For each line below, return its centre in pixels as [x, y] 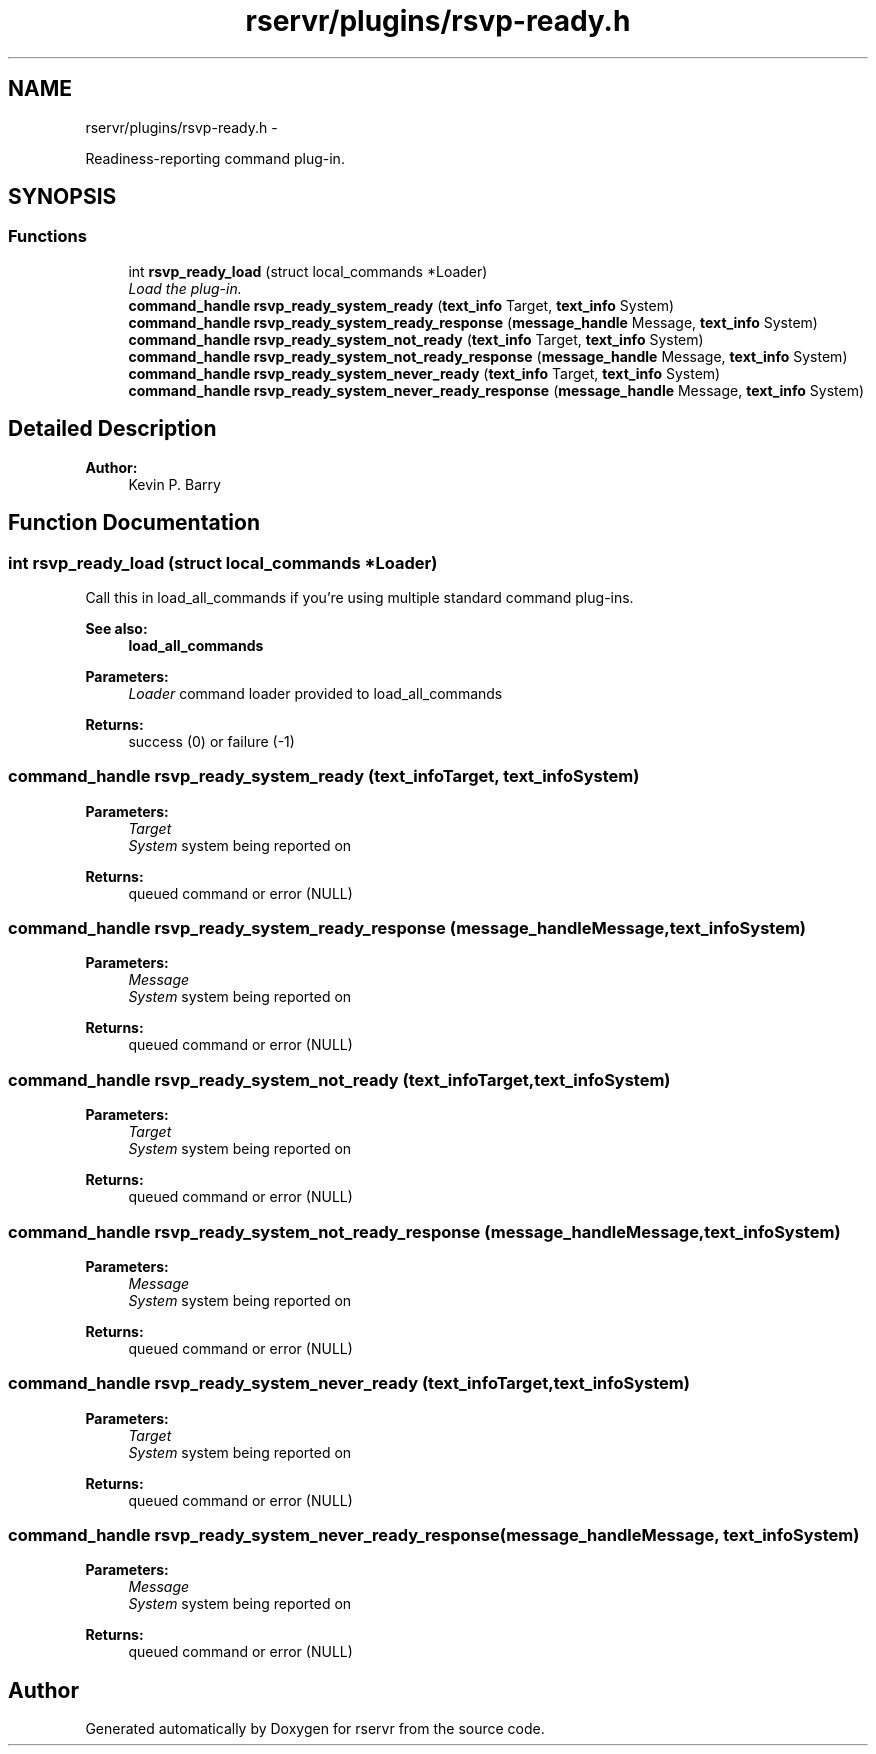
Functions [47, 236]
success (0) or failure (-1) [211, 741]
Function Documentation [134, 523]
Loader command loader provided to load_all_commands [315, 693]
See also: [116, 628]
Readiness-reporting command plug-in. [215, 158]
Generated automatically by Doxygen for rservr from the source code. [315, 1729]
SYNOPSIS [62, 197]
